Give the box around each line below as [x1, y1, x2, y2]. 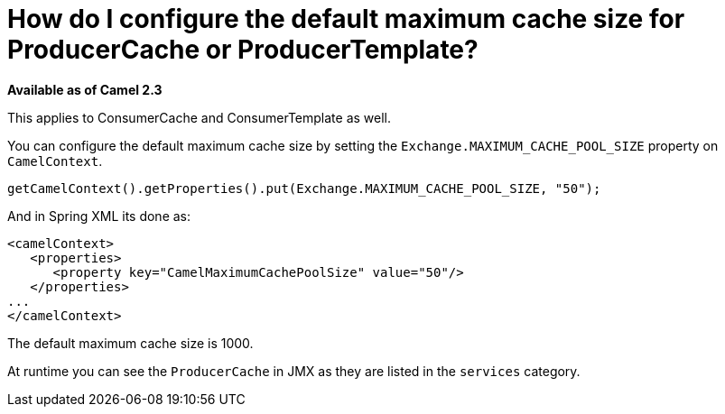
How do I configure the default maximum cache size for [7, 4, 685, 34]
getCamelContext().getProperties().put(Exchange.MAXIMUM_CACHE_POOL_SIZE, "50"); [7, 180, 601, 196]
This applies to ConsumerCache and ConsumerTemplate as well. [7, 109, 392, 125]
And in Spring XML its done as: [7, 207, 191, 224]
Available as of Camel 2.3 [7, 81, 163, 97]
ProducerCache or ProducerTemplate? [7, 34, 479, 65]
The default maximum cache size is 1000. [7, 335, 254, 351]
